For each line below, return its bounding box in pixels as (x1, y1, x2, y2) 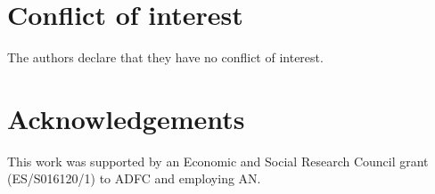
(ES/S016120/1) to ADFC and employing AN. (7, 169, 261, 188)
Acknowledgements (7, 100, 245, 136)
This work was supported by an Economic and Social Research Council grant (7, 151, 429, 170)
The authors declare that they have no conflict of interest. (7, 48, 324, 67)
